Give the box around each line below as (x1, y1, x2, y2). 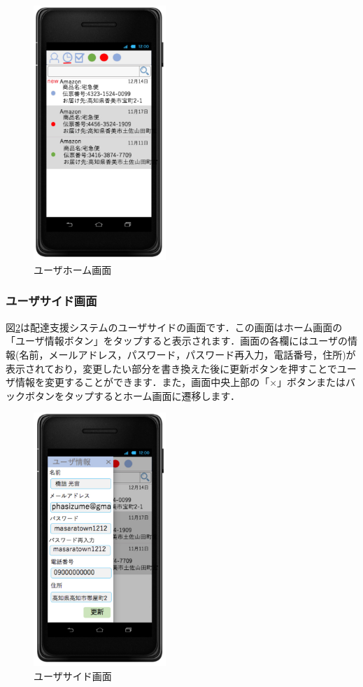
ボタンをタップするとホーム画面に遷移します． (24, 388, 241, 403)
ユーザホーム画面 (34, 262, 112, 277)
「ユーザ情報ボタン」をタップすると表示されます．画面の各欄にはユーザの (6, 333, 348, 348)
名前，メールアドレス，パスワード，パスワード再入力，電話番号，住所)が (19, 347, 356, 361)
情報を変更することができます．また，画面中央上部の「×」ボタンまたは (15, 375, 346, 389)
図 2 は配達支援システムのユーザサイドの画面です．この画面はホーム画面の (6, 319, 343, 334)
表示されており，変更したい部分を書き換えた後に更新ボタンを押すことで (6, 361, 337, 375)
